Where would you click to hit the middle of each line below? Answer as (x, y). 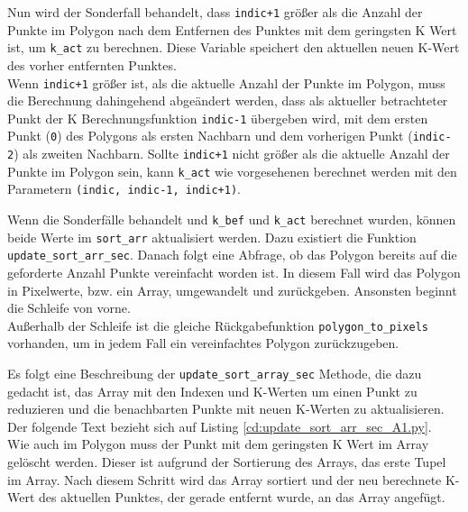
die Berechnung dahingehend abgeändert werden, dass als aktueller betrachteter (228, 101)
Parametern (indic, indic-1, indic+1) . (124, 189)
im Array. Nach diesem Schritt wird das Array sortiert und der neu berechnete (225, 479)
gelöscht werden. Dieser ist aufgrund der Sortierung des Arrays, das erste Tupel (227, 462)
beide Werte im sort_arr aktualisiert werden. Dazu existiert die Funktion (212, 237)
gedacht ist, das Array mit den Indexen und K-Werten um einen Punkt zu (212, 391)
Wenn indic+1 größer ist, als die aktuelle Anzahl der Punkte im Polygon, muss (226, 82)
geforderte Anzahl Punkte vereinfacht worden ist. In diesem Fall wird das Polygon (234, 272)
